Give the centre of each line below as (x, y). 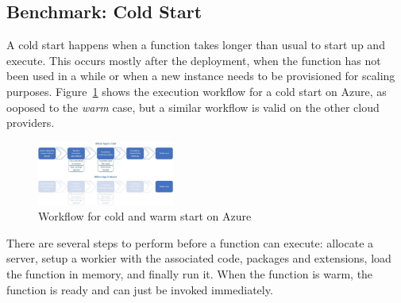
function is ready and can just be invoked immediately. (140, 289)
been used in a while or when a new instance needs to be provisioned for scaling (201, 76)
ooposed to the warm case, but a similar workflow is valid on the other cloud (193, 107)
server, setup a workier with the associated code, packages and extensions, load (199, 258)
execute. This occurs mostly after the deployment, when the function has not (194, 60)
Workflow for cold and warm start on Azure (145, 216)
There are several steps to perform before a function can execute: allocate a (190, 242)
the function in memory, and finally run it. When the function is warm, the (190, 273)
